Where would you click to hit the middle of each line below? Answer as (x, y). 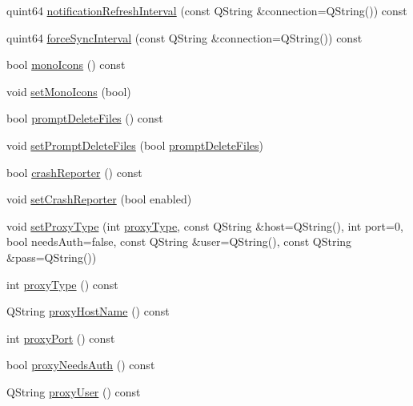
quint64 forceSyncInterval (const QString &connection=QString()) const (184, 37)
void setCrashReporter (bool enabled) (99, 199)
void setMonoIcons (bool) (69, 91)
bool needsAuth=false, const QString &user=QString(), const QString (179, 241)
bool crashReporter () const (74, 172)
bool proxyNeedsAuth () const (81, 365)
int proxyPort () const (61, 338)
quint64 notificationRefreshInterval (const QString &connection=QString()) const (207, 10)
